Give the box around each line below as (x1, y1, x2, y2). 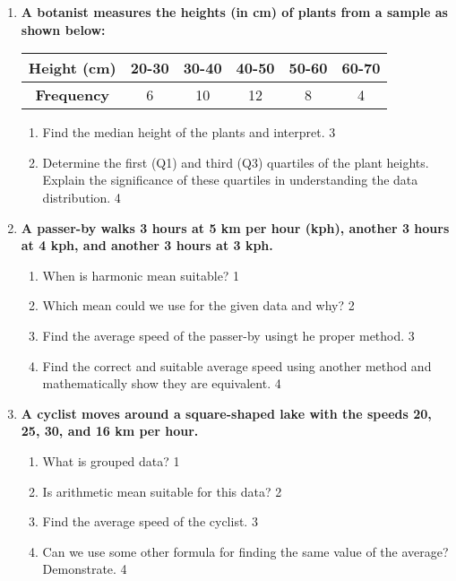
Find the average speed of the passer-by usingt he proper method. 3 (42, 325, 415, 344)
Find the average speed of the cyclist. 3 (42, 512, 258, 531)
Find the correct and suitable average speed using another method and (42, 356, 432, 375)
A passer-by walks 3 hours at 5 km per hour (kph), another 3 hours (21, 218, 450, 237)
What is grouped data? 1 (42, 451, 180, 470)
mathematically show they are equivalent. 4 (42, 374, 281, 393)
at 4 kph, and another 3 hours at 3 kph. (21, 236, 273, 255)
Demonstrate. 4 (42, 559, 127, 578)
